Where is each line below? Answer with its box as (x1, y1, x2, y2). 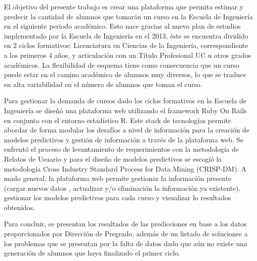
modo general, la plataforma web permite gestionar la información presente (4, 173, 232, 183)
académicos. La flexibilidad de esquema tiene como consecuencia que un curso (4, 59, 240, 70)
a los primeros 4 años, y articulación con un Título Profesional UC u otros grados (4, 49, 251, 60)
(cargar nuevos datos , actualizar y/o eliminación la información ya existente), (4, 182, 241, 193)
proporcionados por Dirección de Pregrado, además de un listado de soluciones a (4, 228, 248, 239)
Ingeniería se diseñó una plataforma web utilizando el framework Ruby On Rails (4, 105, 247, 115)
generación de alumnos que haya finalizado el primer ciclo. (4, 248, 180, 258)
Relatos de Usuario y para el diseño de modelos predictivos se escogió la (4, 153, 222, 164)
